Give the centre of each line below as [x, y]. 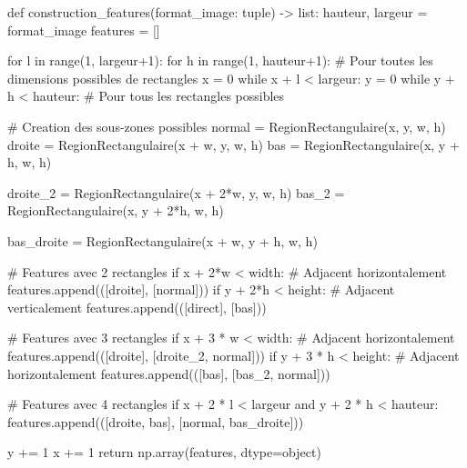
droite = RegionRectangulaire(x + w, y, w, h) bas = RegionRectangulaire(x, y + [233, 144]
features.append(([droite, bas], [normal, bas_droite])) [156, 421]
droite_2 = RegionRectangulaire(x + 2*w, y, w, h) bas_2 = [176, 192]
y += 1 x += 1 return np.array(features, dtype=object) [164, 452]
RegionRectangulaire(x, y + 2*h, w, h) [116, 210]
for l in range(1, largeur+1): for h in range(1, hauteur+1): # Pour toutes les [220, 60]
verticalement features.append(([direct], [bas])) [137, 307]
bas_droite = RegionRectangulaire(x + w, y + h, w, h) [162, 240]
